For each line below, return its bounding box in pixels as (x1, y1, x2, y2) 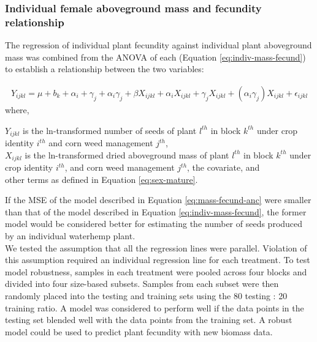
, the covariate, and (187, 161, 260, 174)
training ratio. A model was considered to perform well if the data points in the (5, 301, 304, 314)
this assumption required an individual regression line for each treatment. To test (5, 253, 310, 266)
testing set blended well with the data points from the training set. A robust (5, 313, 292, 326)
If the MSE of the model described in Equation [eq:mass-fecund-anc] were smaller (5, 193, 311, 206)
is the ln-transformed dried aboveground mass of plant (25, 148, 229, 161)
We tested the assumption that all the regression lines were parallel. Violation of (5, 241, 307, 254)
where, (5, 103, 29, 116)
